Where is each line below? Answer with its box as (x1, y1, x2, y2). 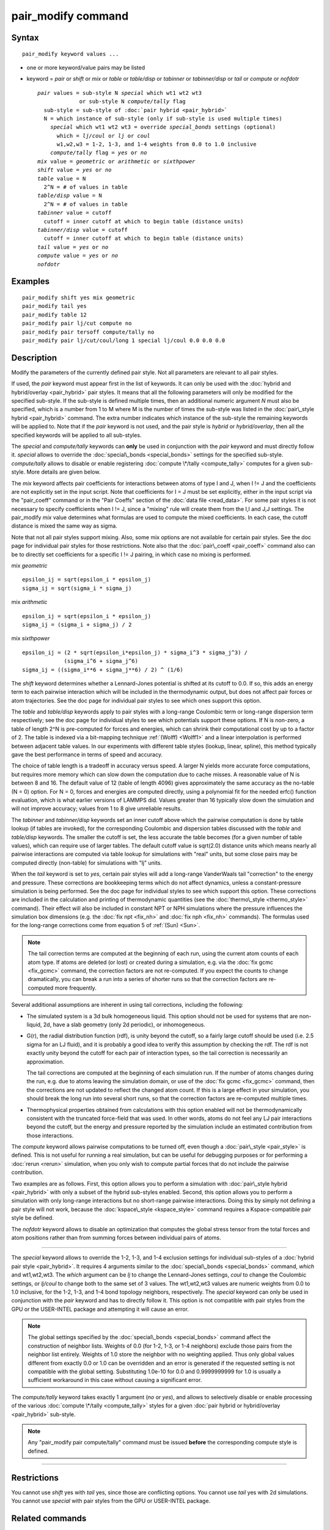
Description (11, 353, 57, 363)
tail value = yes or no (37, 244, 109, 250)
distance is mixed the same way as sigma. (11, 522, 117, 529)
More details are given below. (26, 468, 101, 476)
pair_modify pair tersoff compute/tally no (22, 328, 155, 335)
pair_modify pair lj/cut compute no (22, 320, 132, 327)
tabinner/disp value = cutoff (37, 226, 128, 233)
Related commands (11, 1513, 87, 1523)
